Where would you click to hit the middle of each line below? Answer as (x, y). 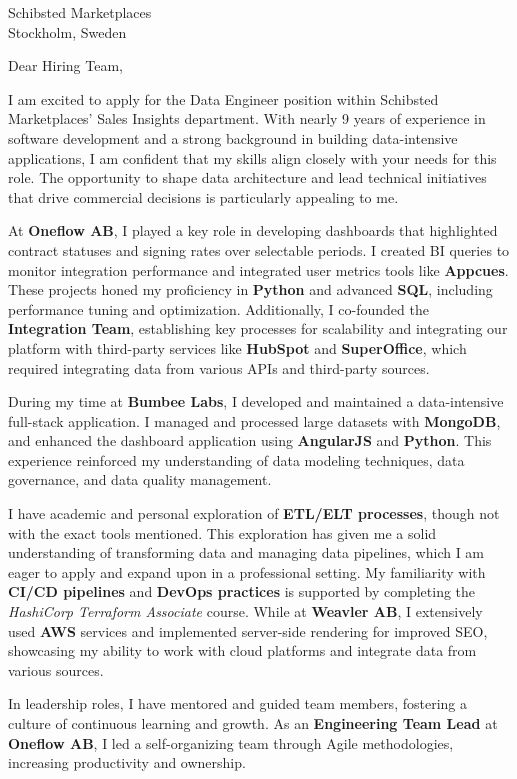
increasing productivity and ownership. (127, 762)
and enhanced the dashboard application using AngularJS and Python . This (250, 440)
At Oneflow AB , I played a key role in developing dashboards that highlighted (253, 230)
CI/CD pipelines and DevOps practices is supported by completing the (242, 591)
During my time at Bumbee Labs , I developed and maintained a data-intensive (256, 401)
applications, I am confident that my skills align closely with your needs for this (252, 157)
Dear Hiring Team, (65, 65)
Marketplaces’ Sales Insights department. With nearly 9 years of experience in (247, 118)
